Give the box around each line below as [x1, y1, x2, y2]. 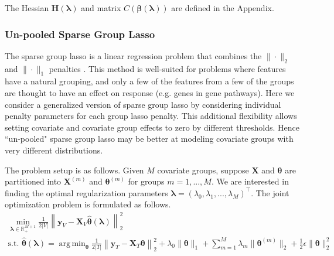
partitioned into [5, 175, 62, 187]
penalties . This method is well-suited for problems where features [49, 62, 286, 74]
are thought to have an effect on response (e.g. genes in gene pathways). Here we [5, 87, 295, 98]
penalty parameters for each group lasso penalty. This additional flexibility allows [5, 110, 297, 122]
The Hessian [5, 2, 49, 13]
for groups [128, 175, 165, 187]
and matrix [81, 2, 121, 13]
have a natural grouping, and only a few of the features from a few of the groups [5, 75, 294, 87]
